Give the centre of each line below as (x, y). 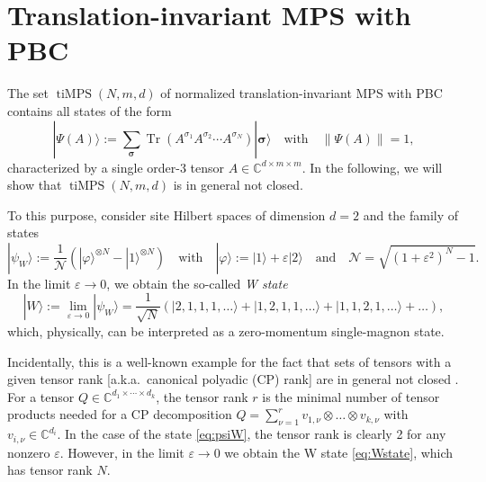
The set (28, 93)
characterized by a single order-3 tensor (116, 167)
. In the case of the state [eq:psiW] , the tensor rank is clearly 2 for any (252, 434)
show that (35, 185)
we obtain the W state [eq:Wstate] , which (339, 452)
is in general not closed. (238, 185)
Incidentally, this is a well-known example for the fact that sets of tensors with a (229, 361)
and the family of (411, 214)
